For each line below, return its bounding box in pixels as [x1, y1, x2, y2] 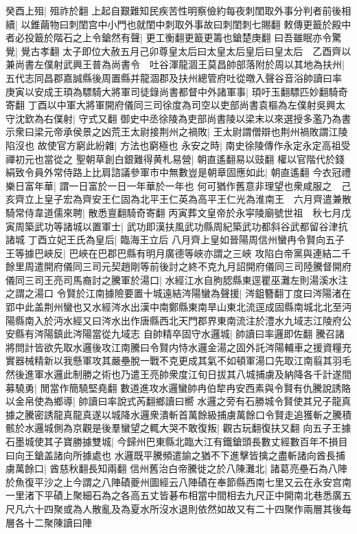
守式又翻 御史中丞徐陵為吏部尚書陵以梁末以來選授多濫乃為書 [78, 111, 352, 125]
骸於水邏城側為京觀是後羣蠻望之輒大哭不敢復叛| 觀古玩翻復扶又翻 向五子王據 [5, 421, 352, 435]
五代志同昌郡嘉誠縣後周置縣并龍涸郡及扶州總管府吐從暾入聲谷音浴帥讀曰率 [5, 70, 342, 85]
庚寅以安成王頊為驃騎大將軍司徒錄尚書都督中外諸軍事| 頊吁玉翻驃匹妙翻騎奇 [5, 84, 348, 98]
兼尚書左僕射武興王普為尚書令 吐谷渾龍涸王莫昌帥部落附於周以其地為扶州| [5, 57, 345, 71]
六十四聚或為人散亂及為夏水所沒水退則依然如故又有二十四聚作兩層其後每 [24, 501, 352, 515]
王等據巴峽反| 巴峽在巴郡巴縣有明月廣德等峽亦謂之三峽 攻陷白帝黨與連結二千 [5, 245, 352, 260]
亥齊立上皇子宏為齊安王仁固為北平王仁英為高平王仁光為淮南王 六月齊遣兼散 [5, 192, 352, 206]
